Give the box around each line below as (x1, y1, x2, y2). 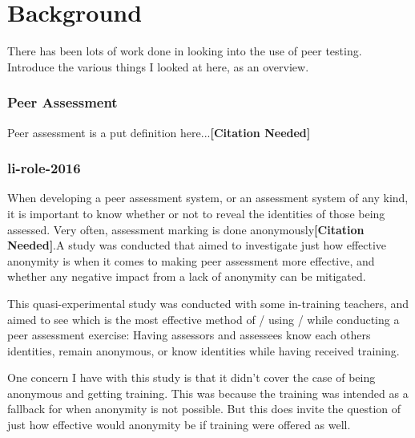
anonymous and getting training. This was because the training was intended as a (7, 384, 409, 401)
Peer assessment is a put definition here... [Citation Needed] (7, 124, 311, 140)
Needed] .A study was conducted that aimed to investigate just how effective (7, 237, 387, 253)
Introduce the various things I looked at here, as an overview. (7, 58, 309, 75)
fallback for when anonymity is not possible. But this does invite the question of (7, 400, 401, 417)
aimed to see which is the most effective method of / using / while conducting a (7, 310, 400, 327)
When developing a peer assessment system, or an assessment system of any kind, (7, 189, 409, 206)
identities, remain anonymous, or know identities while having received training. (7, 342, 400, 359)
